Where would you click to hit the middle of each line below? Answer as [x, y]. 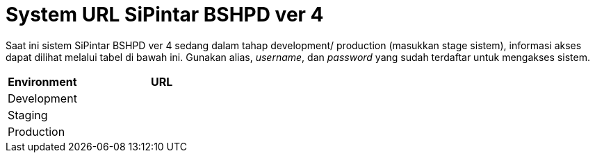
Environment [42, 81]
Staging [28, 115]
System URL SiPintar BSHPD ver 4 [165, 15]
